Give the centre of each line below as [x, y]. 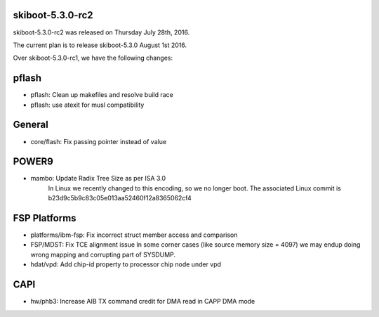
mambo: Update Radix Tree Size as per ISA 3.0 [98, 179]
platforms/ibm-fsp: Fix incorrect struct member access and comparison [134, 235]
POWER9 [33, 162]
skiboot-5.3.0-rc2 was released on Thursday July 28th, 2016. [101, 32]
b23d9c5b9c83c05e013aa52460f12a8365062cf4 [120, 198]
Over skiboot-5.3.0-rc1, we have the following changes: [93, 58]
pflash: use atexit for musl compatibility [87, 105]
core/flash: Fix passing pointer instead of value [99, 141]
